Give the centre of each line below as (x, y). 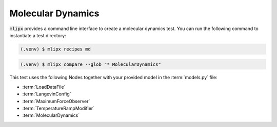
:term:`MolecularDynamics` (51, 115)
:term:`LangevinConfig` (47, 94)
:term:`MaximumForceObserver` (56, 101)
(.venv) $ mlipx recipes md (55, 49)
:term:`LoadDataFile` (44, 87)
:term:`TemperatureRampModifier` (58, 108)
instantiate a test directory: (38, 35)
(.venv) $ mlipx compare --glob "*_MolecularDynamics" (91, 64)
